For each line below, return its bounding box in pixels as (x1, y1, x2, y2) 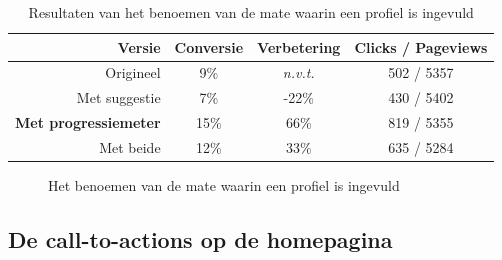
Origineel (105, 62, 161, 83)
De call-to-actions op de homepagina (8, 224, 393, 255)
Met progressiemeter (15, 112, 161, 133)
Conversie (174, 36, 244, 57)
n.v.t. (282, 62, 315, 83)
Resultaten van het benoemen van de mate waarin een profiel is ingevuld (28, 2, 474, 22)
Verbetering (257, 36, 341, 57)
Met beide (99, 136, 161, 157)
